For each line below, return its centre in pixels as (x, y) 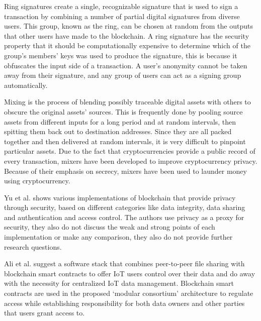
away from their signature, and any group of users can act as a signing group (123, 75)
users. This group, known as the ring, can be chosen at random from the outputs (128, 26)
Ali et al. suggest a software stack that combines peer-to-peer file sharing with (124, 263)
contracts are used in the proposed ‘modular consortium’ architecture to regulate (129, 293)
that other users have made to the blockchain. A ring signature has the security (127, 35)
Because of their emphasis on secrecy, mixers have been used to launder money (125, 171)
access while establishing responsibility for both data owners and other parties (124, 303)
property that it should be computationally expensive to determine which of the (127, 45)
